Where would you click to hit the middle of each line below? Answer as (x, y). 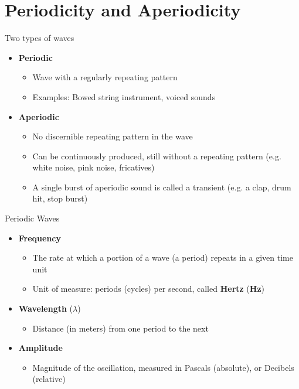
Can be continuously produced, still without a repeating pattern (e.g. (157, 156)
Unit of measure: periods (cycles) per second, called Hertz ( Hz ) (149, 289)
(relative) (49, 379)
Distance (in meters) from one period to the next (120, 328)
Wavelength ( (46, 308)
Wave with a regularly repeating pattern (105, 77)
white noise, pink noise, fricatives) (94, 167)
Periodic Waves (32, 218)
